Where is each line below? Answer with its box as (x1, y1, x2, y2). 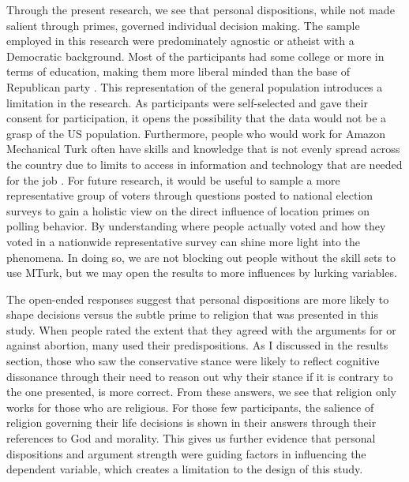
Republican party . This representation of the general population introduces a (6, 78, 383, 95)
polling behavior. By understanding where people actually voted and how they (6, 218, 386, 234)
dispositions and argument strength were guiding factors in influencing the (6, 445, 366, 461)
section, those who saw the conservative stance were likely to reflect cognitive (6, 353, 380, 369)
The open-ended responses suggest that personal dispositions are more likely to (6, 290, 389, 307)
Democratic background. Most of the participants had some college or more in (6, 47, 385, 64)
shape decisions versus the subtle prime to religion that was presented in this (6, 306, 378, 323)
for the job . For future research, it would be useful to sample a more (6, 171, 340, 188)
